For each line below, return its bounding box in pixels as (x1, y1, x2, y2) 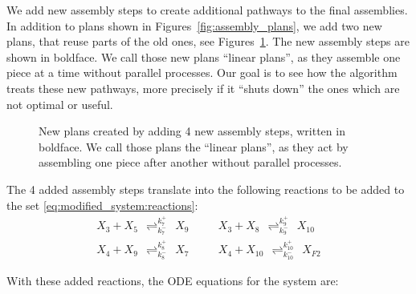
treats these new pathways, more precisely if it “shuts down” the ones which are (6, 79, 400, 96)
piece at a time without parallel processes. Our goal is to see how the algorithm (6, 64, 398, 81)
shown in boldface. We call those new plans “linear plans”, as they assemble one (6, 48, 401, 65)
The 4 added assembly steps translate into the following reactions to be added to (6, 180, 405, 197)
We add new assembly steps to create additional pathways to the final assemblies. (6, 2, 408, 18)
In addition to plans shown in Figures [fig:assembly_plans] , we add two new (6, 17, 382, 34)
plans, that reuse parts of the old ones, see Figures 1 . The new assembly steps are (6, 33, 410, 50)
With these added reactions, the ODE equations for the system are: (6, 272, 339, 288)
